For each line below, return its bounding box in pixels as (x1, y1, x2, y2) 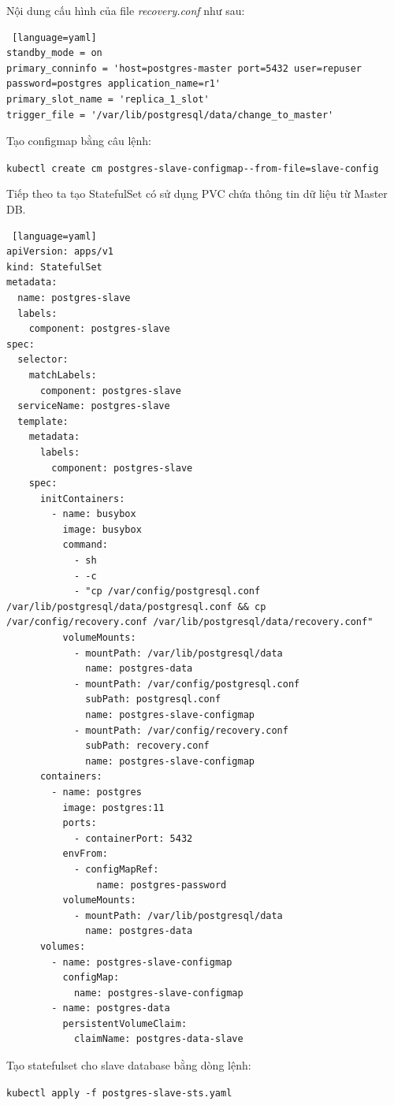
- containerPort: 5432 (73, 832, 193, 844)
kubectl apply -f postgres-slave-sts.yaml (6, 1087, 232, 1099)
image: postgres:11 (62, 802, 165, 813)
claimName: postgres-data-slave (73, 1033, 243, 1045)
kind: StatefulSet (6, 261, 102, 273)
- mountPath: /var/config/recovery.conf (73, 724, 288, 736)
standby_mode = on (6, 47, 102, 59)
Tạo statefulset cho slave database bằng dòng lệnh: (6, 1057, 251, 1073)
